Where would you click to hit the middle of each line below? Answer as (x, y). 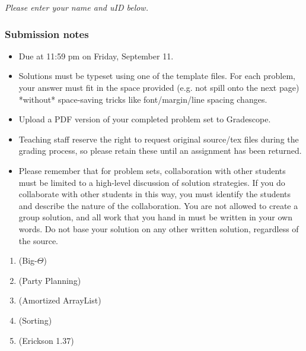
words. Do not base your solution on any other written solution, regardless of (159, 228)
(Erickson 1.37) (46, 340)
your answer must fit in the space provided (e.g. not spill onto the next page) (159, 87)
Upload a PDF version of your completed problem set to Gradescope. (145, 119)
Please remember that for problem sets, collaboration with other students (152, 170)
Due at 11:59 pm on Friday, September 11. (96, 56)
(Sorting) (35, 320)
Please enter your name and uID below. (76, 7)
